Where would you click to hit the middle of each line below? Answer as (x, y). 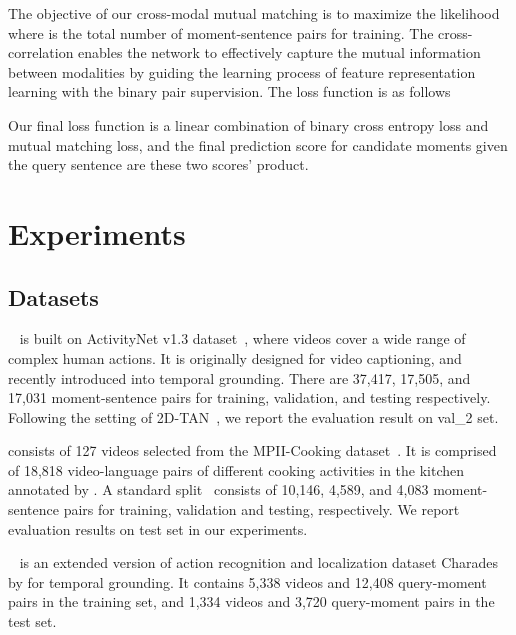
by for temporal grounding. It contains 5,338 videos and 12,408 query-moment (247, 581)
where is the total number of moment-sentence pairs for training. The (221, 32)
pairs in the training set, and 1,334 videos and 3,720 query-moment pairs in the (251, 601)
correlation (41, 52)
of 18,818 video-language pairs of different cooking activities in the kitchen (236, 469)
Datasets (53, 296)
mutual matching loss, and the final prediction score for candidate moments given (258, 144)
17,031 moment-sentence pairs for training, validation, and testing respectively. (249, 397)
